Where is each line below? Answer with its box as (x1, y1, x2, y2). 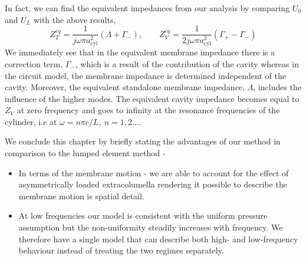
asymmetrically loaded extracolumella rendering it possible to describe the (18, 178, 287, 190)
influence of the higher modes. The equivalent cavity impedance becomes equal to (5, 92, 300, 104)
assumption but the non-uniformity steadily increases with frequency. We (18, 221, 283, 233)
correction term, (5, 57, 63, 70)
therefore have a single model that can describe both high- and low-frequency (18, 232, 298, 245)
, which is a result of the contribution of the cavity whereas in (75, 57, 299, 70)
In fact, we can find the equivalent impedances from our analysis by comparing (5, 2, 289, 14)
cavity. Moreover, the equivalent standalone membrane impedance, (5, 81, 245, 93)
